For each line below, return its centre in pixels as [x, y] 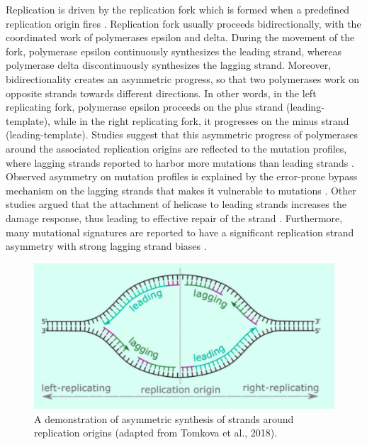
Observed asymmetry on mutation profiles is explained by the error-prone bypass [182, 176]
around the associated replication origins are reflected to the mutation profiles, [176, 148]
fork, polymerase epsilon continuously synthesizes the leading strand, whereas [174, 51]
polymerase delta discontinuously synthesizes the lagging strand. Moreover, [169, 65]
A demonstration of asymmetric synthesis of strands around [164, 418]
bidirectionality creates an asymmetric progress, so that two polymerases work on [182, 78]
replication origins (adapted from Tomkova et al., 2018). [156, 433]
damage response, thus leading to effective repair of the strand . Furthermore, [174, 218]
